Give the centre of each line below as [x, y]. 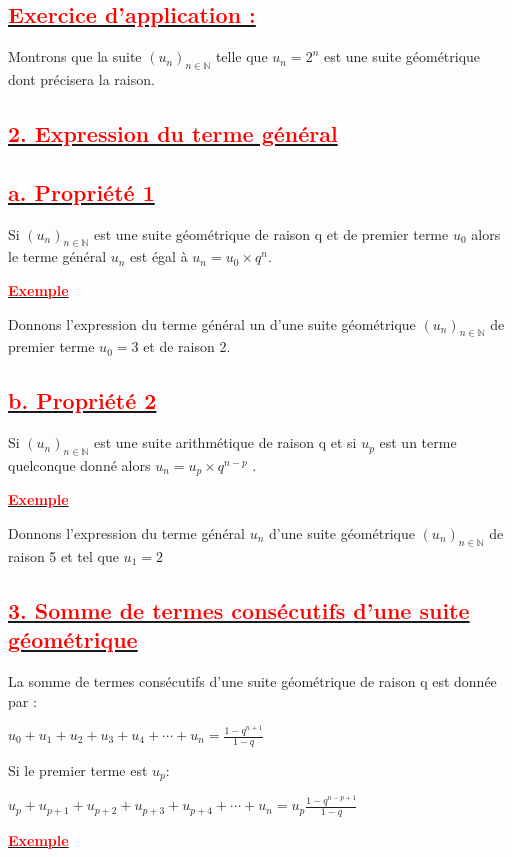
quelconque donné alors [79, 464]
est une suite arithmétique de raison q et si [225, 442]
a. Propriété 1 [81, 191]
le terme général [57, 256]
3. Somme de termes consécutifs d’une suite [239, 609]
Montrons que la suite [75, 56]
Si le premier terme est [78, 769]
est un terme [418, 442]
